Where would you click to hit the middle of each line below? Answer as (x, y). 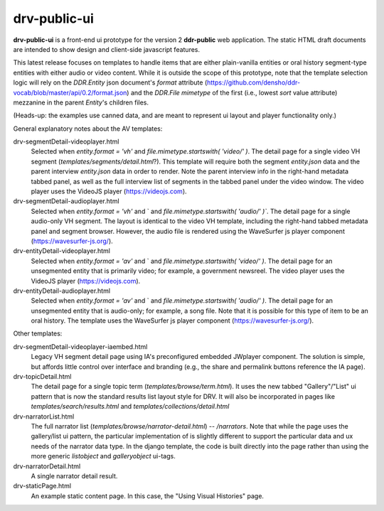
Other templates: (38, 333)
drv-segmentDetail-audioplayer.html (66, 201)
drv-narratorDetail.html (47, 466)
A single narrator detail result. (74, 475)
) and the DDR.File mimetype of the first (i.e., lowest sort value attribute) (232, 92)
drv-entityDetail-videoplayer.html (62, 251)
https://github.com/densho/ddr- (254, 82)
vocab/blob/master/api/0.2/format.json (70, 92)
